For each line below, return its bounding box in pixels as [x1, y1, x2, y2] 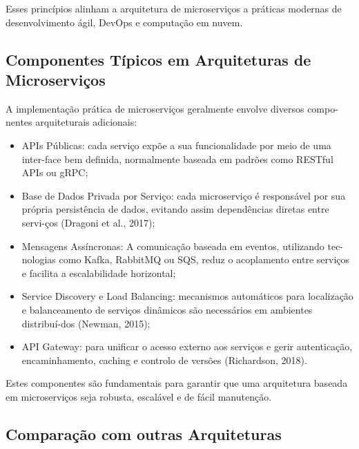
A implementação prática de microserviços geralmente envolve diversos [6, 101, 304, 115]
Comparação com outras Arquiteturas [6, 423, 282, 444]
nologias [21, 252, 56, 267]
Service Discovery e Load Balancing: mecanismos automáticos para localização [21, 289, 353, 303]
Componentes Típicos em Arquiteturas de [6, 48, 311, 70]
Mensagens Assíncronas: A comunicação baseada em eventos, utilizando [21, 238, 324, 253]
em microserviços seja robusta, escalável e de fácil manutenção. [6, 389, 272, 403]
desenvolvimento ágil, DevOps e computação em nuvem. [6, 15, 243, 29]
